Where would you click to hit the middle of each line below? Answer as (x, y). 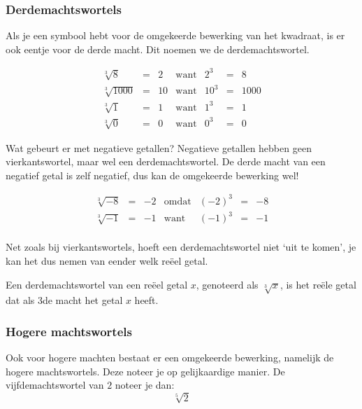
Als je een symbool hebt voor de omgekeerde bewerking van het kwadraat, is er (175, 35)
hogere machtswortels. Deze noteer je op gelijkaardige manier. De (145, 371)
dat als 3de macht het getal (64, 300)
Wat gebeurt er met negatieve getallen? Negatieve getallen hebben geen (159, 147)
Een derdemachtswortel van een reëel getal (97, 284)
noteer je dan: (145, 385)
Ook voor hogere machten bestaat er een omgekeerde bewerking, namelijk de (170, 358)
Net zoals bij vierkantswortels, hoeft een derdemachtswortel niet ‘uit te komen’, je (181, 247)
